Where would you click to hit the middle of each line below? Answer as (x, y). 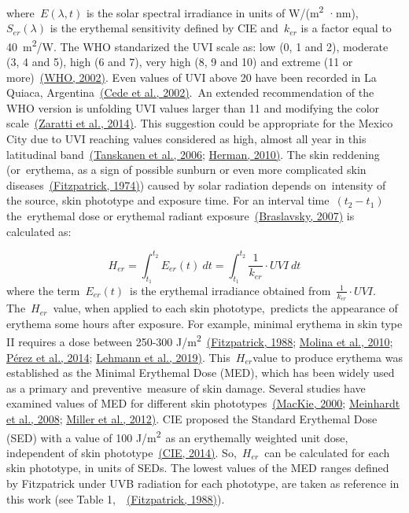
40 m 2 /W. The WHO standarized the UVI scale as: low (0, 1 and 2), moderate (197, 45)
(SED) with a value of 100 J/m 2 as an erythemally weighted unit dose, (177, 436)
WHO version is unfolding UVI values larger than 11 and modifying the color (193, 107)
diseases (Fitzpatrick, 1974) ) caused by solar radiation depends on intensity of (196, 185)
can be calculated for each (327, 452)
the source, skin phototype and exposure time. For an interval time (168, 200)
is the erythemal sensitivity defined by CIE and (164, 28)
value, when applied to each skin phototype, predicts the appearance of (225, 308)
